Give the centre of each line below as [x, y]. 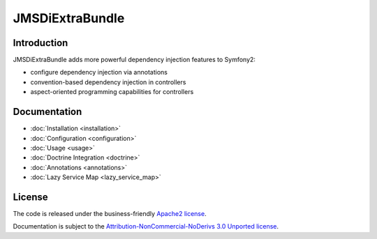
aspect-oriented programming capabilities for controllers [112, 92]
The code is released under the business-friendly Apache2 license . [110, 214]
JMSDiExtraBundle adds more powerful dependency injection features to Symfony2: [134, 60]
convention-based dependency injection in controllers [108, 82]
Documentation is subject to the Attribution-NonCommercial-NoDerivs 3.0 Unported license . [146, 226]
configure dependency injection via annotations [99, 72]
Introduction [40, 43]
